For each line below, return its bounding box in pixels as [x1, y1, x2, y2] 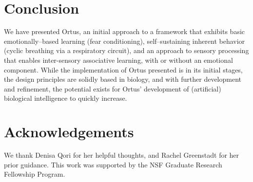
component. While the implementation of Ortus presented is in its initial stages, [4, 64, 243, 74]
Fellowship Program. [4, 169, 65, 179]
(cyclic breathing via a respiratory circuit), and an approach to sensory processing [4, 45, 249, 55]
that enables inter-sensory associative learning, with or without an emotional [4, 55, 233, 65]
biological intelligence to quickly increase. [4, 93, 127, 103]
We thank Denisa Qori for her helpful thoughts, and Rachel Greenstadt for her [4, 150, 239, 160]
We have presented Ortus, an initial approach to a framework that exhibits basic [4, 26, 245, 36]
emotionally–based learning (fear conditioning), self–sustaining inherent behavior [4, 36, 245, 46]
